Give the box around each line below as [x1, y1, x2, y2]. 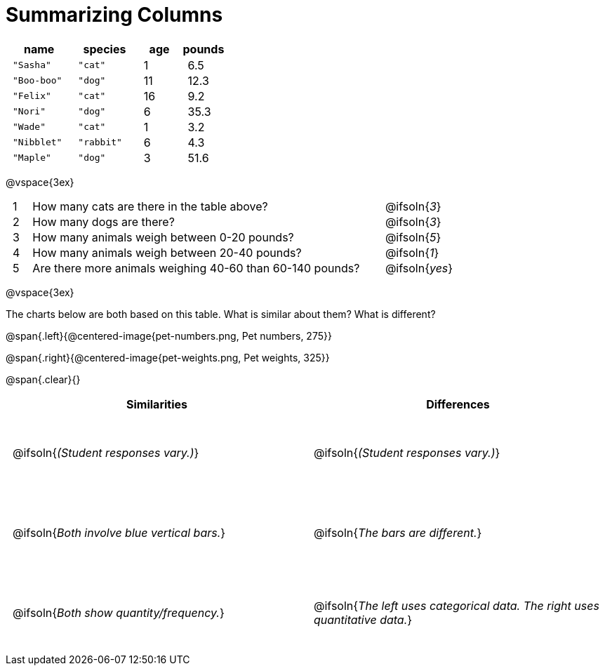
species [83, 41, 126, 56]
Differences [426, 397, 490, 411]
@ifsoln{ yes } [385, 260, 453, 275]
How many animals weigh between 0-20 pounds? [32, 230, 294, 244]
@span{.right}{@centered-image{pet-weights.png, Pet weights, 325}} [6, 351, 330, 364]
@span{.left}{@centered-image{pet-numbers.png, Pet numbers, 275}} [6, 329, 332, 342]
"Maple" [13, 152, 51, 164]
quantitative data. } [314, 612, 413, 627]
